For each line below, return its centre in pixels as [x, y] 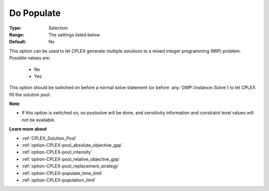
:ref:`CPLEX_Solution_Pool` [49, 138]
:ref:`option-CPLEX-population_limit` [59, 180]
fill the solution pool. [30, 94]
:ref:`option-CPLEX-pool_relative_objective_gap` [71, 159]
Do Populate [35, 13]
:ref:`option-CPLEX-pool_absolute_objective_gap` [72, 145]
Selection [58, 28]
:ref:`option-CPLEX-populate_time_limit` [62, 173]
